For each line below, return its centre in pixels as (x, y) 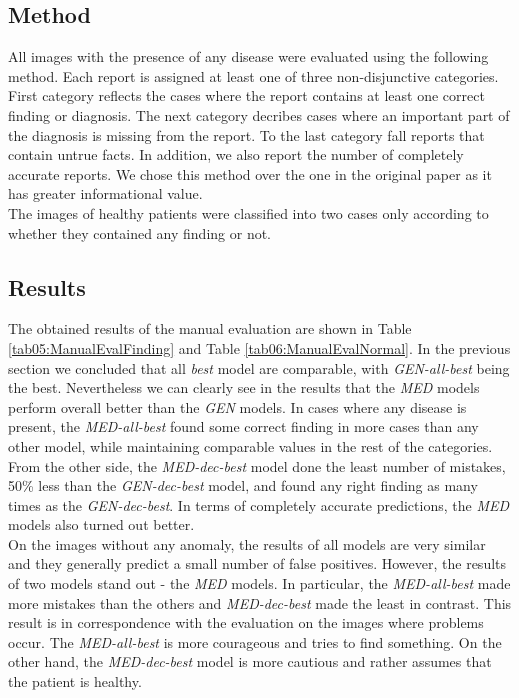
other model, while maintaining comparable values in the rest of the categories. (250, 445)
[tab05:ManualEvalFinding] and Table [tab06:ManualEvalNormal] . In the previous (259, 347)
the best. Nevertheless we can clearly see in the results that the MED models (244, 387)
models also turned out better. (101, 524)
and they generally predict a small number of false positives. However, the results (257, 563)
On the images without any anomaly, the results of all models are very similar (247, 543)
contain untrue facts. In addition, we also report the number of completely (236, 154)
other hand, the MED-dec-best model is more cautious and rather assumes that (250, 661)
